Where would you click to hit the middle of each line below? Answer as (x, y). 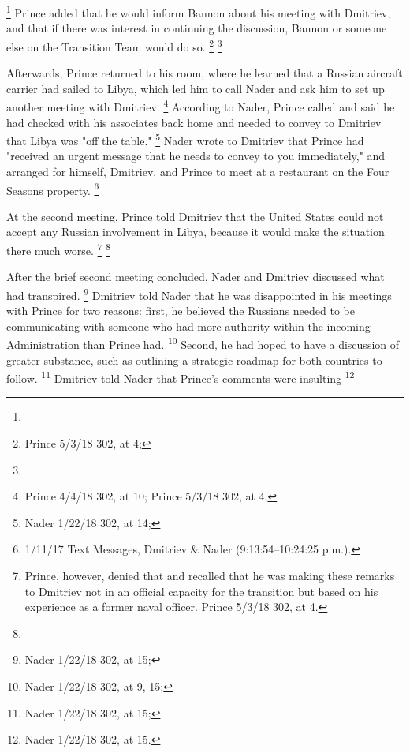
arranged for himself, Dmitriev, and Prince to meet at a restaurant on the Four (198, 171)
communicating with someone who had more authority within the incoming (188, 326)
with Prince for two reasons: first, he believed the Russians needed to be (181, 311)
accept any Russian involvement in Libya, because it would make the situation (196, 232)
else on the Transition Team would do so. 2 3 (114, 45)
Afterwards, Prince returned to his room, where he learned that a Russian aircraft (205, 73)
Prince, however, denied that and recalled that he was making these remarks (210, 575)
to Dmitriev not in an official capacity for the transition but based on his (201, 591)
